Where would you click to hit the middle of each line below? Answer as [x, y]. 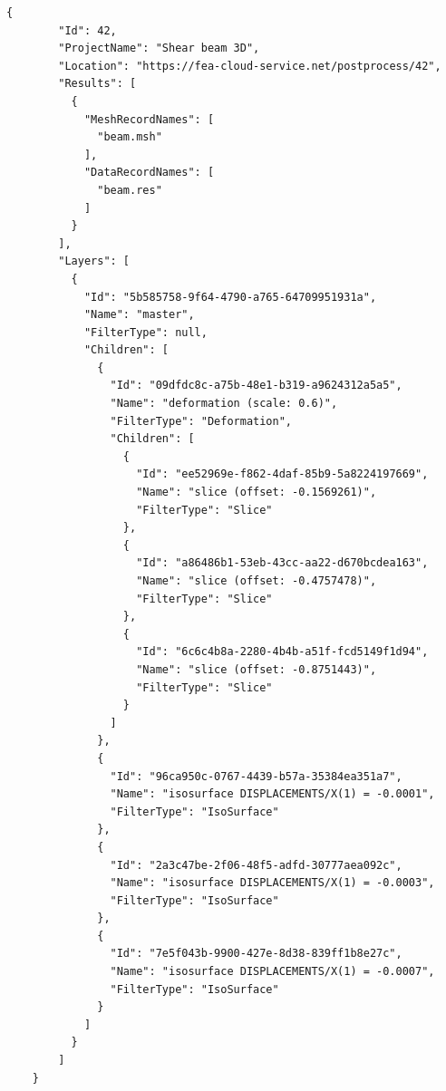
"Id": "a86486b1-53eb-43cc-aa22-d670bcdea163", [282, 563]
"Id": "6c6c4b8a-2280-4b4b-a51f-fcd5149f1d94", [282, 652]
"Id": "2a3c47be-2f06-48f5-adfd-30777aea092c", [256, 865]
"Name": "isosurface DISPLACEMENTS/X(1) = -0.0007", [272, 972]
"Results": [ [97, 84]
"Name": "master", [139, 315]
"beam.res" [130, 190]
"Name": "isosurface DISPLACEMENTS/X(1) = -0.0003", [272, 883]
